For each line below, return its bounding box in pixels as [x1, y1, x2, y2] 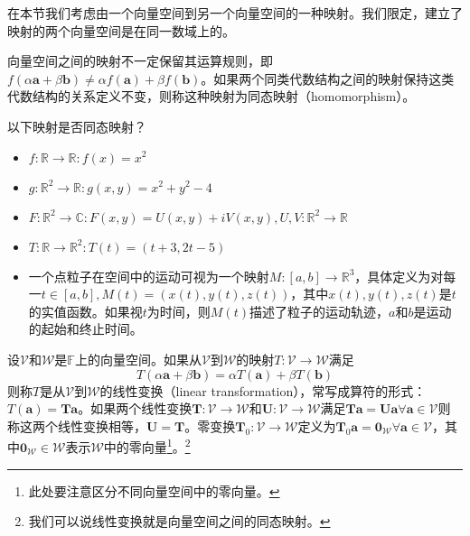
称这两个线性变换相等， [7, 416, 146, 435]
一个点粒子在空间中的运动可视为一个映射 [28, 266, 269, 285]
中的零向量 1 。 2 [103, 435, 191, 456]
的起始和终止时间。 [28, 319, 143, 338]
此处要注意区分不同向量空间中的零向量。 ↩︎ [28, 481, 280, 500]
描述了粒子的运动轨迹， [249, 301, 389, 320]
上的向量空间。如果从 [74, 349, 202, 368]
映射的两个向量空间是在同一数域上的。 [7, 21, 235, 40]
